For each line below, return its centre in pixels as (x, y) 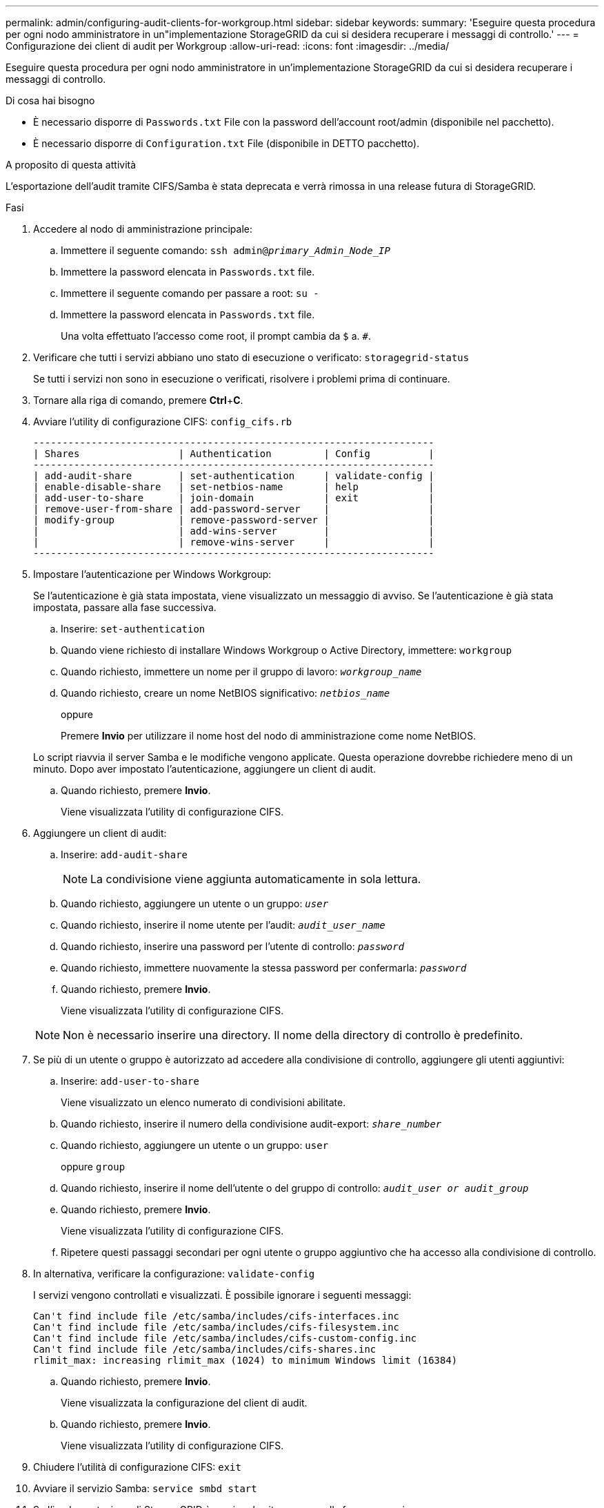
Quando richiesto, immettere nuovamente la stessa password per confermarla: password (264, 968)
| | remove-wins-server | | (234, 542)
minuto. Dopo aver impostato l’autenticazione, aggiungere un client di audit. (205, 769)
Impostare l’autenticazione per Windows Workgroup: (152, 574)
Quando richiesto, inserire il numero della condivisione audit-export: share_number (251, 1124)
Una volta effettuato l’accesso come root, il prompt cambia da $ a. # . (216, 336)
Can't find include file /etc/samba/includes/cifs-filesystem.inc (217, 1327)
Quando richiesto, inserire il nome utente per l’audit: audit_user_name (223, 925)
